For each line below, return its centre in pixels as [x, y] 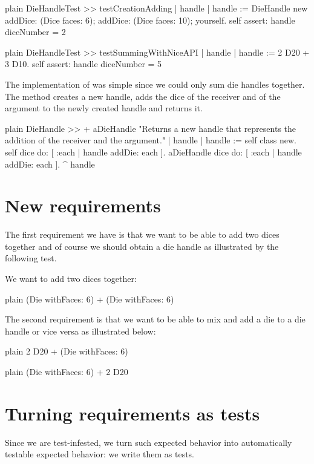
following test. [31, 258]
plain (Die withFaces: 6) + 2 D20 [67, 371]
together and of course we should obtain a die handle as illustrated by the [142, 246]
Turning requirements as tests [132, 413]
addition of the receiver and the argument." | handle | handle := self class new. [151, 140]
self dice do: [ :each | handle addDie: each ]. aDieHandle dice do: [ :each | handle [153, 152]
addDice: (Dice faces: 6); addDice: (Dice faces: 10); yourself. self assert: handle [150, 20]
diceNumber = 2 [35, 32]
